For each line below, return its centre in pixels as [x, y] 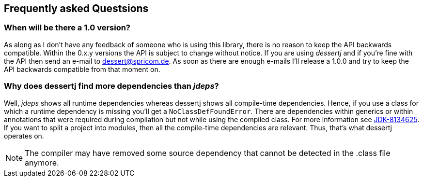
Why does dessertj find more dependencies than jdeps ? [111, 86]
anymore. [42, 162]
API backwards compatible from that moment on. [82, 69]
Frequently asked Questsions [76, 8]
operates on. [24, 136]
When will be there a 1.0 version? [67, 28]
